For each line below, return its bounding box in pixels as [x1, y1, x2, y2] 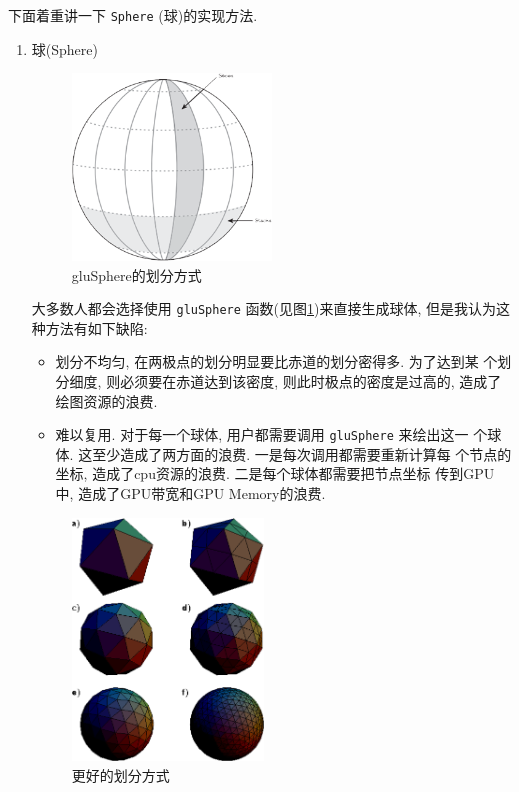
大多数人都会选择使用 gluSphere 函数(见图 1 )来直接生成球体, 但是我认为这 [31, 298, 511, 319]
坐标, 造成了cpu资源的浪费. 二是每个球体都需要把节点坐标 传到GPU [55, 463, 495, 484]
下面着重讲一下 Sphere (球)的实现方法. [8, 5, 258, 25]
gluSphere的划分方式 [71, 264, 202, 285]
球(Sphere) [31, 38, 98, 59]
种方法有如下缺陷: [31, 317, 148, 338]
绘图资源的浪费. [55, 390, 158, 411]
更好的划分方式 [71, 765, 170, 786]
